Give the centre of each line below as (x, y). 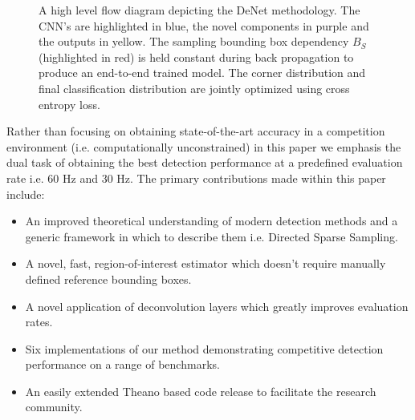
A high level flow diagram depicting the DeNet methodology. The (199, 10)
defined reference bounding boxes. (108, 279)
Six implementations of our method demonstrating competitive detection (204, 348)
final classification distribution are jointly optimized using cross (194, 88)
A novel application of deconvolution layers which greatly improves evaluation (217, 306)
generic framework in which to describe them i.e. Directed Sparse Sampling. (212, 236)
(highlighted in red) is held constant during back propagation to (196, 57)
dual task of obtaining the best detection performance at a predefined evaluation (205, 162)
